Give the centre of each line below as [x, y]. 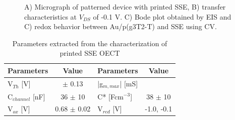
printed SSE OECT [90, 53]
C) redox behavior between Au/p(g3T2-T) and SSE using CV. [121, 26]
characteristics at [51, 16]
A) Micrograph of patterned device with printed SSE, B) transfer [125, 7]
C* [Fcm [110, 96]
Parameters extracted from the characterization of [90, 43]
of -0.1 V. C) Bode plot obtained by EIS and [162, 16]
